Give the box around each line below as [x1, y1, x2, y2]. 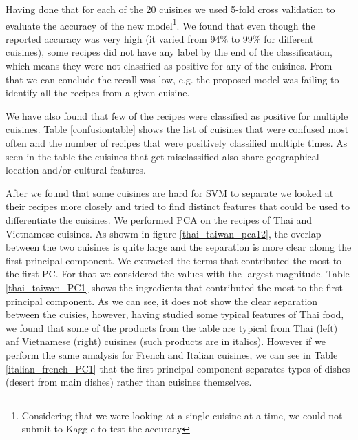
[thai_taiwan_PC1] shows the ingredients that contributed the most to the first [6, 280, 343, 294]
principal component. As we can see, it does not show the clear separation [6, 293, 318, 308]
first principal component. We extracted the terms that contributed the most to [6, 253, 342, 267]
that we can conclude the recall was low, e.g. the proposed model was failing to [6, 72, 339, 86]
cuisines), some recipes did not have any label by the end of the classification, [6, 45, 333, 59]
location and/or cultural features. [6, 163, 147, 177]
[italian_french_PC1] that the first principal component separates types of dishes [6, 361, 350, 375]
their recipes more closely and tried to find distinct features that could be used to [6, 199, 350, 213]
